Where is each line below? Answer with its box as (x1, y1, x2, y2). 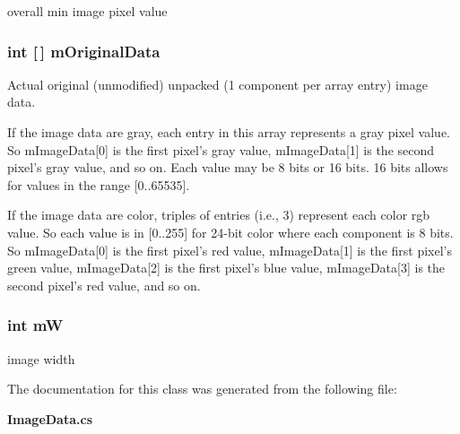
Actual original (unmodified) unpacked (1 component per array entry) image (7, 74, 428, 93)
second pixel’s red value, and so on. (7, 275, 201, 294)
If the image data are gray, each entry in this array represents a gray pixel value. (7, 123, 451, 141)
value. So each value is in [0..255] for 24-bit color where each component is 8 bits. (7, 222, 454, 241)
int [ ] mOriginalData (7, 39, 161, 62)
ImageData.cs (7, 409, 93, 428)
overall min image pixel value (7, 2, 168, 20)
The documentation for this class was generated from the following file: (7, 379, 397, 398)
